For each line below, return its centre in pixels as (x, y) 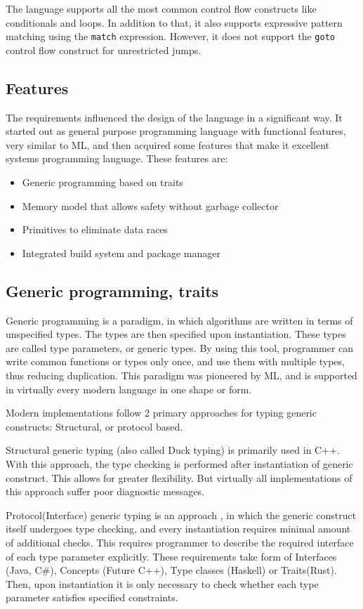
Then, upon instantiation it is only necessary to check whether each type (162, 583)
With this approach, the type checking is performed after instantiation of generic (179, 463)
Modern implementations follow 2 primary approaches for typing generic (161, 413)
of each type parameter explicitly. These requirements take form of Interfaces (171, 556)
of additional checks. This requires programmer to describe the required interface (180, 542)
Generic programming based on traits (103, 182)
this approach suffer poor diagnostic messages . (105, 491)
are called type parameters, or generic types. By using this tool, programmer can (180, 347)
